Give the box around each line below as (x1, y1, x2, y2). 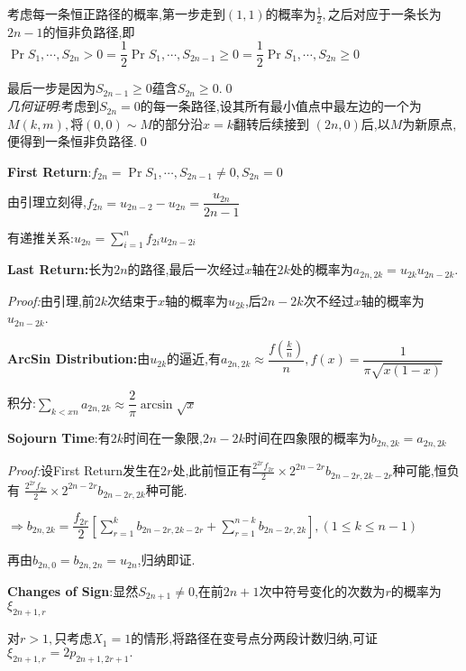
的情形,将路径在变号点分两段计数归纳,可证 (131, 629, 378, 648)
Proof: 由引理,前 (7, 290, 95, 309)
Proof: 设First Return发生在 (7, 461, 161, 480)
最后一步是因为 (7, 78, 96, 97)
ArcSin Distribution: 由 (7, 349, 151, 368)
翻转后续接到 (233, 114, 309, 133)
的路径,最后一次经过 (127, 260, 245, 279)
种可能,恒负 (392, 461, 460, 480)
